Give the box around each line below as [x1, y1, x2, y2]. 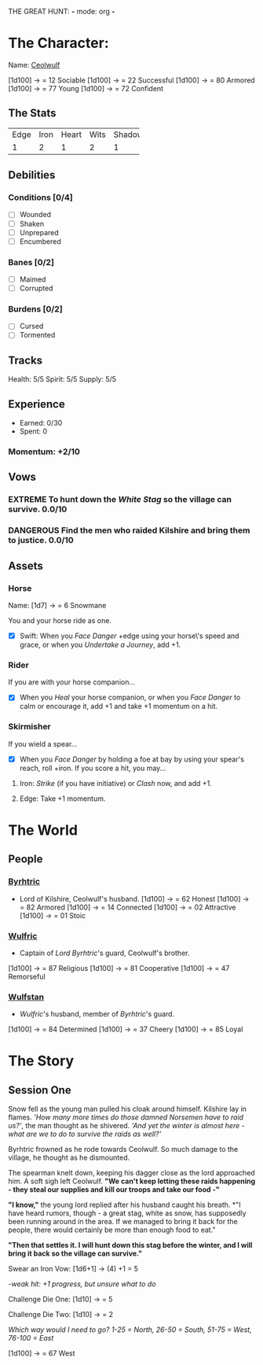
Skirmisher [8, 721, 51, 732]
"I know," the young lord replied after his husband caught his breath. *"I [8, 1200, 241, 1210]
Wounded [19, 210, 52, 220]
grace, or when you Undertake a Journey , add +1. [19, 640, 181, 650]
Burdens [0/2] [8, 304, 63, 315]
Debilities [8, 168, 56, 182]
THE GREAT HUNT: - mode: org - [8, 7, 115, 16]
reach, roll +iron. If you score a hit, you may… [19, 763, 166, 773]
